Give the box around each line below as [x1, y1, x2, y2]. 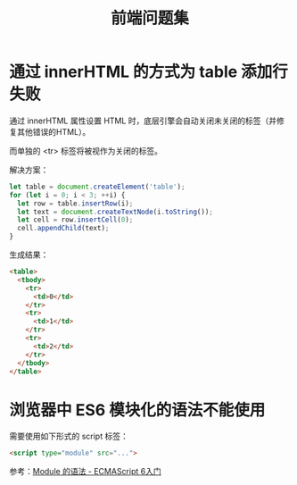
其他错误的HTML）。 [16, 126, 91, 137]
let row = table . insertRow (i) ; [17, 198, 134, 208]
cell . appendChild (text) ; [17, 224, 110, 233]
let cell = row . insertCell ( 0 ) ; [17, 215, 134, 224]
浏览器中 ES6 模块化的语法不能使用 [9, 399, 266, 420]
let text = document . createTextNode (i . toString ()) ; [17, 207, 214, 216]
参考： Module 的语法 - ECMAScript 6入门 [9, 466, 162, 477]
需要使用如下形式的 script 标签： [9, 431, 129, 442]
